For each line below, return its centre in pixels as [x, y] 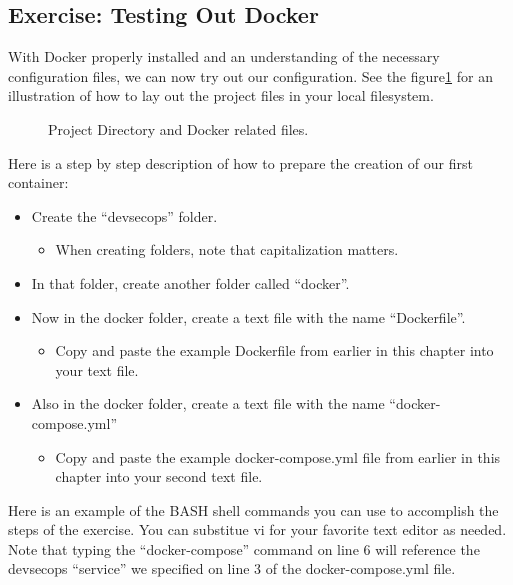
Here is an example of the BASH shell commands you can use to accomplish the [253, 509]
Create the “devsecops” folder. [124, 215]
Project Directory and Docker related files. [178, 128]
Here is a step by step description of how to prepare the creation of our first [240, 162]
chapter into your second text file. [159, 476]
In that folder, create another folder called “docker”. [190, 282]
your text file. [97, 369]
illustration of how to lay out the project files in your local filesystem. [221, 95]
